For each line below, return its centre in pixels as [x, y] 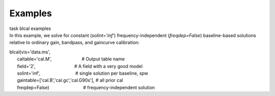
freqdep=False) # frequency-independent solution [86, 87]
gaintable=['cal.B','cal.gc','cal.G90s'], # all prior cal [70, 80]
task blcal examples [30, 28]
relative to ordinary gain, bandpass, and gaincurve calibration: [74, 43]
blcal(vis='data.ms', [30, 52]
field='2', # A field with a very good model [80, 66]
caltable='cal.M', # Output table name [71, 59]
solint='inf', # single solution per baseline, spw [83, 73]
